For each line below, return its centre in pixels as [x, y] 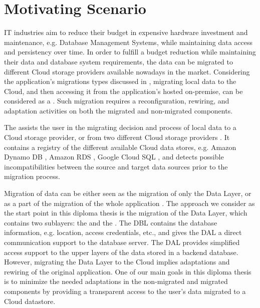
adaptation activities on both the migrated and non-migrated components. [118, 110]
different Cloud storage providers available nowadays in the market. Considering [127, 71]
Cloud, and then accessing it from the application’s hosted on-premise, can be [123, 91]
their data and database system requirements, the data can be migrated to [119, 61]
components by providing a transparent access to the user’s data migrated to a [125, 291]
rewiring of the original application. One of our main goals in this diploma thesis [128, 271]
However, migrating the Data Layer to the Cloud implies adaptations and [117, 262]
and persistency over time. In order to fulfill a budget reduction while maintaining [130, 52]
